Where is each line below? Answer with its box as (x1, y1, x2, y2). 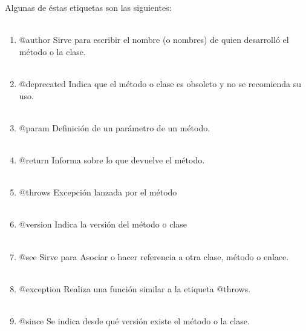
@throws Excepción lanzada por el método (19, 186, 177, 198)
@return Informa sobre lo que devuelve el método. (19, 153, 205, 166)
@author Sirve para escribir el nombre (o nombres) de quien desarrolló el (19, 33, 289, 46)
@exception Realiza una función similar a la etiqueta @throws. (19, 282, 251, 295)
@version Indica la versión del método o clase (19, 218, 187, 231)
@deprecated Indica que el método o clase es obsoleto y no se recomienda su (19, 77, 302, 90)
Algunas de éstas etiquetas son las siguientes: (5, 1, 172, 13)
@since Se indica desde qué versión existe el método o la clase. (19, 314, 250, 327)
